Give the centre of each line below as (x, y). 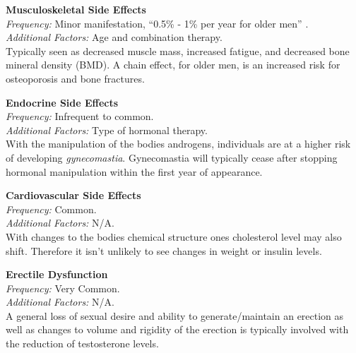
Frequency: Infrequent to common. (80, 116)
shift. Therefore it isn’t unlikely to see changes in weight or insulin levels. (164, 250)
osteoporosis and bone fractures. (75, 78)
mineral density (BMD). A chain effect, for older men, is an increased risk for (173, 65)
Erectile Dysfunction (57, 274)
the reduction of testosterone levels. (82, 343)
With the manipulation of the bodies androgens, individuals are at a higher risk (178, 144)
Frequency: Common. (51, 209)
